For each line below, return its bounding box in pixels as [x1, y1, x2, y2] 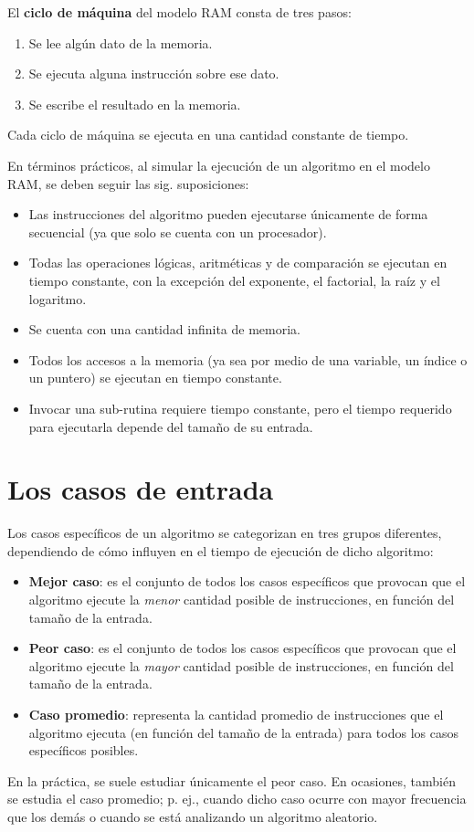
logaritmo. [28, 289, 87, 308]
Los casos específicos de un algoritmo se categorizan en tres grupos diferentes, [7, 523, 442, 542]
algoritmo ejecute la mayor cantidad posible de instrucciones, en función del [28, 656, 454, 675]
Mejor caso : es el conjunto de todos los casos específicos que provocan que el [28, 572, 466, 591]
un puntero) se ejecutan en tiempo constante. [28, 368, 282, 387]
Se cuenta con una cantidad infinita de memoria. [28, 320, 300, 339]
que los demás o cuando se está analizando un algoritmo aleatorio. [7, 806, 378, 826]
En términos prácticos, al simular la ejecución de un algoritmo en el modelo [7, 155, 430, 174]
